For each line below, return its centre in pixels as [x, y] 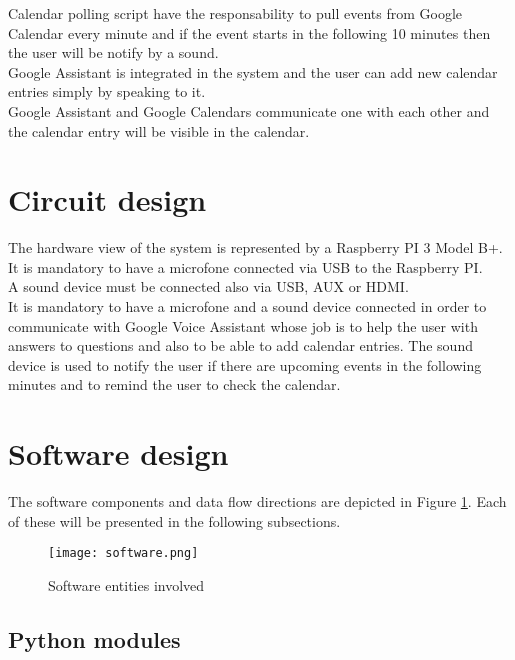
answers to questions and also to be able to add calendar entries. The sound [240, 345]
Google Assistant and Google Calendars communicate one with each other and [249, 110]
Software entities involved [126, 585]
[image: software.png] [123, 553]
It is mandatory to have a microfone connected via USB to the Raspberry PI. [245, 266]
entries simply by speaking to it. [107, 91]
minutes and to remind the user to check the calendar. [174, 384]
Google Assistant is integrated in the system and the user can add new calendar [253, 71]
